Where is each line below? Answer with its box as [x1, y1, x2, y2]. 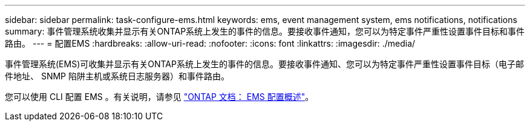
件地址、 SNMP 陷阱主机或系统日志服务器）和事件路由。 [5, 71, 229, 81]
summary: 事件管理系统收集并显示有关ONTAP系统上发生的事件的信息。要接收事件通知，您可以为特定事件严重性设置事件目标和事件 [5, 26, 525, 36]
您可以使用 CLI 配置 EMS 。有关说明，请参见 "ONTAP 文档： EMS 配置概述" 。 [5, 91, 314, 102]
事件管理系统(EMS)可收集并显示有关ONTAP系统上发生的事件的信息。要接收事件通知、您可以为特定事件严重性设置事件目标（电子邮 [5, 59, 524, 69]
